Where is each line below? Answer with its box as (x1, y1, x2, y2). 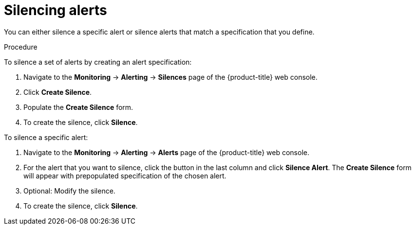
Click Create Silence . (23, 88, 92, 96)
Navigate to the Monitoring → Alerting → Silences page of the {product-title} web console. (23, 72, 318, 81)
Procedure (4, 42, 38, 51)
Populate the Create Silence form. (23, 103, 133, 111)
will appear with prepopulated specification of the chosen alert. (23, 171, 226, 180)
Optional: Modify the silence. (23, 186, 115, 195)
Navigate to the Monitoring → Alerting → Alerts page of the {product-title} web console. (23, 148, 309, 157)
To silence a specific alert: (4, 133, 88, 141)
